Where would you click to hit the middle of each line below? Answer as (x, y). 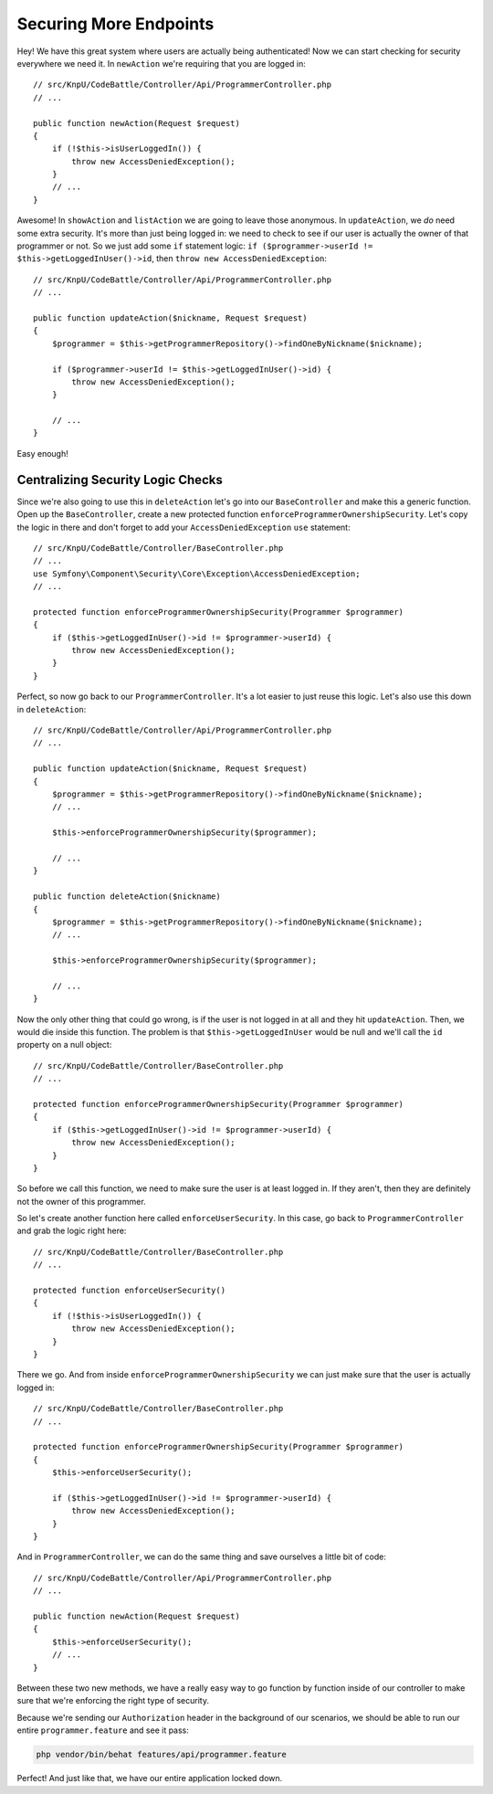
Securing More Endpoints (115, 24)
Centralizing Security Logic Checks (120, 480)
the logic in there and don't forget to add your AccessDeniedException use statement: (184, 527)
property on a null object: (64, 1045)
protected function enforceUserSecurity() (130, 1291)
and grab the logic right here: (72, 1231)
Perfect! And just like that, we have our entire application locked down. (150, 1778)
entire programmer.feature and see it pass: (103, 1730)
